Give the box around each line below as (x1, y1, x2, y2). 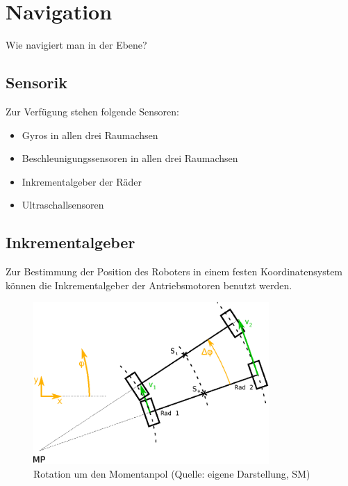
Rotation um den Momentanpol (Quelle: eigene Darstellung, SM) (33, 466, 310, 480)
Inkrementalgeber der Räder (22, 174, 142, 188)
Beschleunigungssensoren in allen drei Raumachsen (22, 151, 238, 165)
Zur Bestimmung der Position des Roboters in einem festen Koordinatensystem (6, 264, 343, 279)
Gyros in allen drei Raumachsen (22, 127, 158, 142)
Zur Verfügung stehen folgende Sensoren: (6, 104, 179, 118)
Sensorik (6, 72, 67, 93)
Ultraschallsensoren (22, 197, 104, 212)
